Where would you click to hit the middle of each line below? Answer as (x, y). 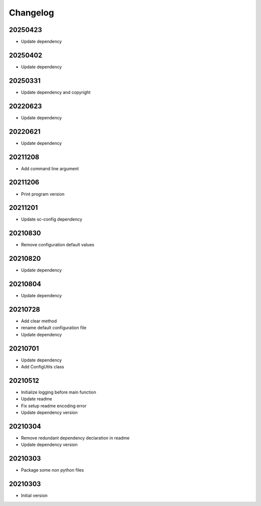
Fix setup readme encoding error (54, 406)
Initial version (34, 496)
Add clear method (39, 321)
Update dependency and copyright (56, 92)
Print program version (43, 194)
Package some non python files (52, 470)
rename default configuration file (54, 328)
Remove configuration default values (58, 245)
